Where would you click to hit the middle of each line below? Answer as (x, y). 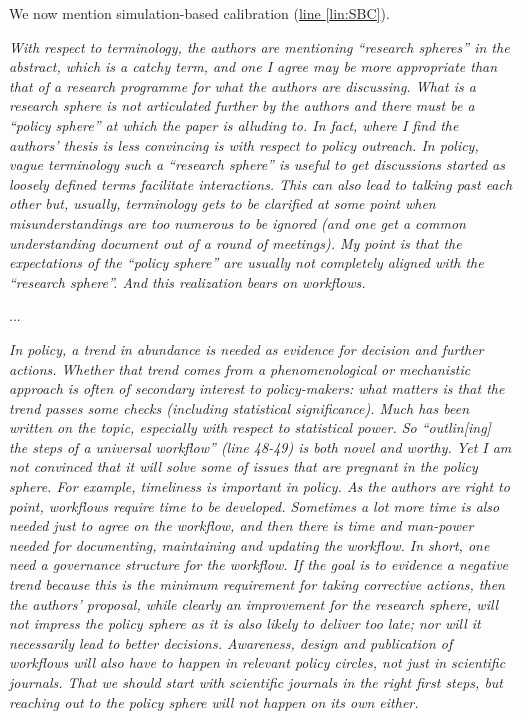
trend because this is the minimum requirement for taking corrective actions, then (257, 584)
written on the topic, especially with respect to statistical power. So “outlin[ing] (250, 427)
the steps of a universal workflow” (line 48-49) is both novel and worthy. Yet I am (260, 446)
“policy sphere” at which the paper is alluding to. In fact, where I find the (234, 124)
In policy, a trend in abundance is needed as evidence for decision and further (246, 348)
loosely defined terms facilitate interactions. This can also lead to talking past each (261, 183)
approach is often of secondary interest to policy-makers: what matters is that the (257, 388)
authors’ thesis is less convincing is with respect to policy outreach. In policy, (244, 144)
